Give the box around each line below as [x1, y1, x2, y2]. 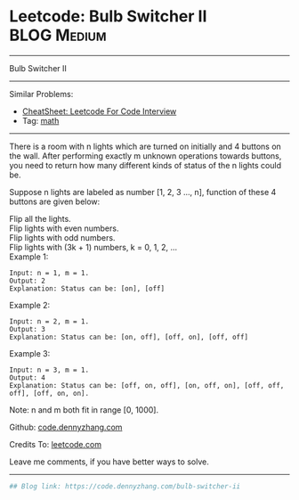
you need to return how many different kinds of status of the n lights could [9, 160, 282, 170]
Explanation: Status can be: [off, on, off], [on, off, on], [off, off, [9, 381, 285, 389]
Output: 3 [9, 324, 46, 333]
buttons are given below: [9, 196, 101, 207]
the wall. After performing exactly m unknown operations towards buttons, [9, 150, 282, 161]
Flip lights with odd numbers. [9, 232, 116, 242]
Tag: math [21, 115, 60, 126]
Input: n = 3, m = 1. [9, 365, 90, 374]
